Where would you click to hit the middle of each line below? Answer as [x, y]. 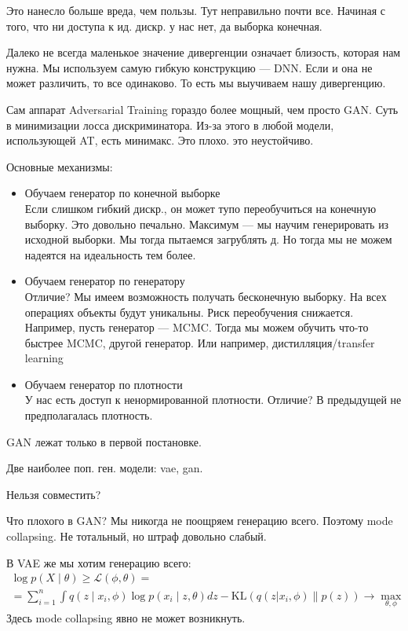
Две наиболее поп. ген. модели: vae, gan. [105, 468]
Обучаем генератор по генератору [105, 281]
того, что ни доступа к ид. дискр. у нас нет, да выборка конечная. [164, 26]
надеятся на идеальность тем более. [110, 254]
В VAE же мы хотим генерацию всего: [99, 562]
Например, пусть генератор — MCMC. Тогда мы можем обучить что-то [197, 327]
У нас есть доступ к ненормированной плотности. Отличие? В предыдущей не [213, 400]
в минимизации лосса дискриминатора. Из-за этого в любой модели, [170, 125]
